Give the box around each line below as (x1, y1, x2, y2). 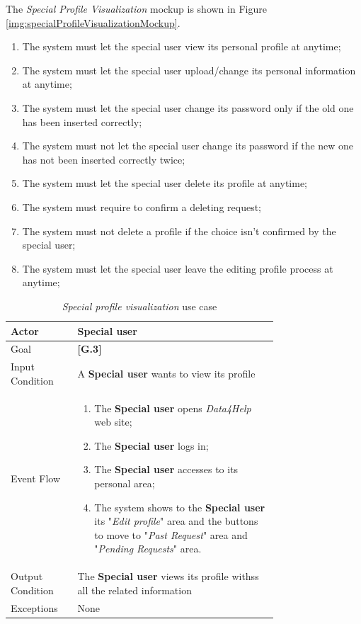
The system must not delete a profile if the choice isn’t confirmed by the (22, 223, 336, 238)
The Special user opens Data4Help (94, 400, 251, 415)
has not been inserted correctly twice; (22, 152, 185, 166)
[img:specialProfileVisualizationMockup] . (6, 15, 180, 30)
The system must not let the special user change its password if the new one (22, 138, 354, 153)
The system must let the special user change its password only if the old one (22, 100, 354, 115)
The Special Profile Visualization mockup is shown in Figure (6, 1, 267, 16)
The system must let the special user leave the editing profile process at (22, 261, 333, 276)
